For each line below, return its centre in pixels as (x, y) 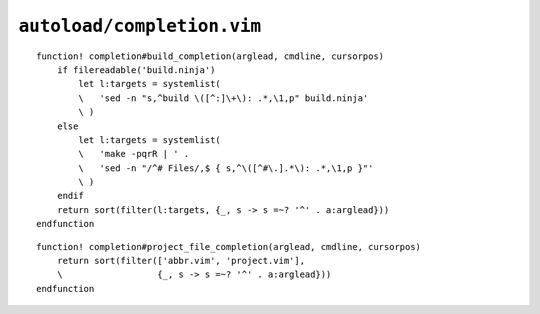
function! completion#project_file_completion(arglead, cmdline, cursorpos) (229, 246)
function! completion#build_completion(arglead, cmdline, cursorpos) (210, 56)
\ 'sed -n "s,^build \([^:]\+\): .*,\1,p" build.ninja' (223, 98)
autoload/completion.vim (140, 26)
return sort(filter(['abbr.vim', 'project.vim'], (180, 261)
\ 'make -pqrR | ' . (134, 154)
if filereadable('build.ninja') (136, 69)
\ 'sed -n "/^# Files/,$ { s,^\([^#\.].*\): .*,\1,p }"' (226, 168)
